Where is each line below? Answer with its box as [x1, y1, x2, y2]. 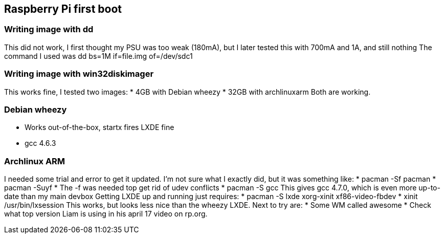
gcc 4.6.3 [25, 139, 56, 148]
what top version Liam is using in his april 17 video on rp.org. [4, 209, 208, 219]
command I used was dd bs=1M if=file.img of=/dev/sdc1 [4, 51, 193, 60]
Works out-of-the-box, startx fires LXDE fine [25, 123, 174, 132]
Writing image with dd [4, 24, 94, 35]
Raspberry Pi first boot [4, 3, 122, 15]
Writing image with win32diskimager [4, 69, 154, 79]
